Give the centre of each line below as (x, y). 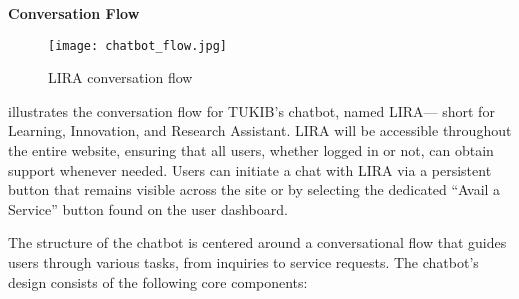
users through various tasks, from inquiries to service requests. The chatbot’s (243, 262)
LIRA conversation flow (120, 77)
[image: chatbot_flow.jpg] (137, 45)
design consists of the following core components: (158, 281)
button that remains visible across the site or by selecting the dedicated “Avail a (254, 189)
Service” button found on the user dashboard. (148, 208)
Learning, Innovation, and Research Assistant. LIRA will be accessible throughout (260, 130)
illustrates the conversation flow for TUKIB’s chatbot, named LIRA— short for (251, 110)
